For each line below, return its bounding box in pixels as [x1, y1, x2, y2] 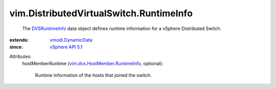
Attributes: [9, 53, 32, 60]
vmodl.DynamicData [50, 37, 93, 43]
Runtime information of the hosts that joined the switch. [35, 72, 152, 78]
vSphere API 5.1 [50, 44, 83, 50]
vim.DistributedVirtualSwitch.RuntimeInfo [9, 8, 193, 19]
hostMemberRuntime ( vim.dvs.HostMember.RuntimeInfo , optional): [22, 61, 164, 67]
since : [9, 44, 23, 50]
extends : [9, 37, 29, 43]
